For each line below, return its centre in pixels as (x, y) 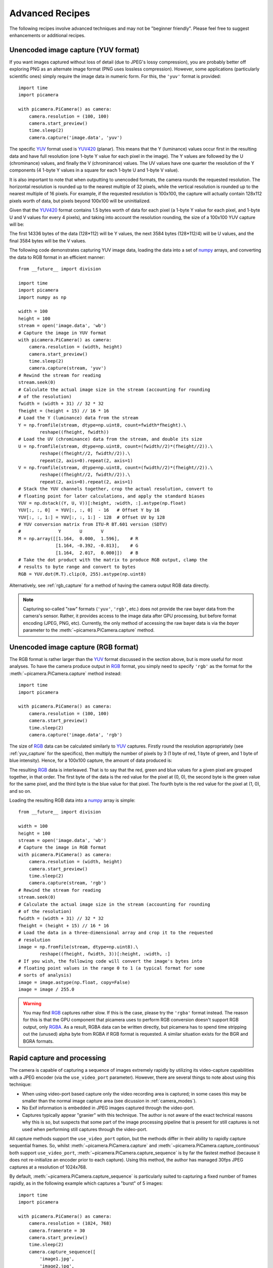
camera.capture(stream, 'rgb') (67, 883)
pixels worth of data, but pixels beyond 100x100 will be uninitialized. (80, 201)
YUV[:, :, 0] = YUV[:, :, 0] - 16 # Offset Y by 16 (89, 510)
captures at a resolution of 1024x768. (48, 1167)
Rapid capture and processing (58, 1058)
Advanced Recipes (50, 13)
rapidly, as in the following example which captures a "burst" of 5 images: (86, 1183)
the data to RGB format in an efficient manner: (57, 257)
